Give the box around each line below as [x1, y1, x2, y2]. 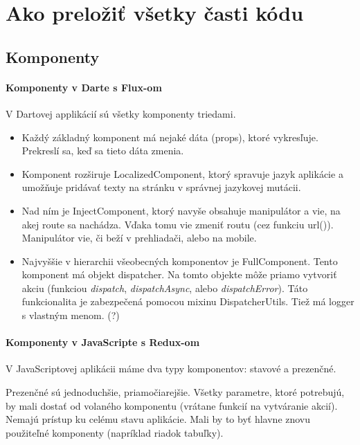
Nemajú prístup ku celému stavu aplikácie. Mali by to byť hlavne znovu [6, 412, 311, 426]
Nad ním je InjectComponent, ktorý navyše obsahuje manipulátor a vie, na [21, 203, 341, 217]
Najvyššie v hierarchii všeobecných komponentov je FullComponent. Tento [21, 253, 338, 268]
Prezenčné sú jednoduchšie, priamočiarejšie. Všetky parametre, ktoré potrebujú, [6, 385, 345, 399]
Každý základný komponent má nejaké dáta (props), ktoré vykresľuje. [21, 129, 318, 144]
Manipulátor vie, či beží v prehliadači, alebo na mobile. [21, 230, 257, 245]
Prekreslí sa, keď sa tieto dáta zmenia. [21, 143, 184, 158]
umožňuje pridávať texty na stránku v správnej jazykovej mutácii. [21, 180, 301, 194]
